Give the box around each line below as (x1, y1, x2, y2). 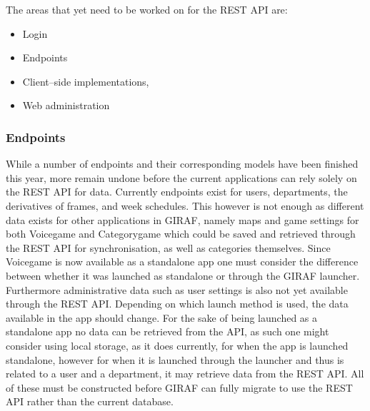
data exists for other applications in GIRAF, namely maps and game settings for (6, 212, 359, 227)
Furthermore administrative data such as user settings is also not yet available (6, 282, 348, 297)
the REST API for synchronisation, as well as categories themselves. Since (6, 240, 331, 255)
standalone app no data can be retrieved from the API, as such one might (6, 324, 329, 339)
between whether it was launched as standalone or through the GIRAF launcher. (6, 268, 360, 283)
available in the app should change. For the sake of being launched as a (6, 310, 318, 325)
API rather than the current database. (6, 394, 174, 409)
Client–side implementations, (22, 73, 149, 88)
